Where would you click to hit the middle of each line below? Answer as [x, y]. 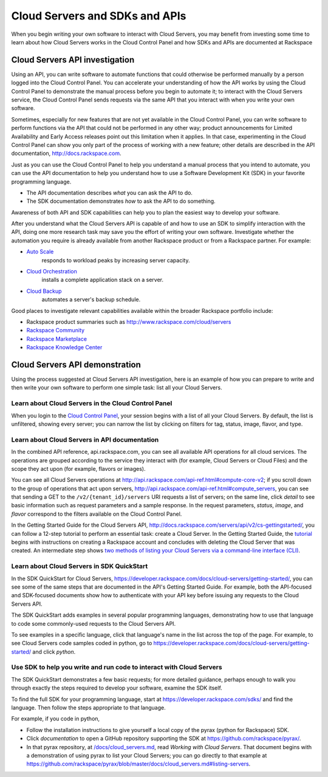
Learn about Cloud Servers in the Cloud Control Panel [92, 403]
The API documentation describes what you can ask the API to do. [109, 193]
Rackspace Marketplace [57, 339]
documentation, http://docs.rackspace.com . [66, 153]
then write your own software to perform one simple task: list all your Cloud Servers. [117, 388]
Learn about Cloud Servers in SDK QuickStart [80, 566]
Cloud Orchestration [52, 272]
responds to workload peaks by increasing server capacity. [116, 260]
